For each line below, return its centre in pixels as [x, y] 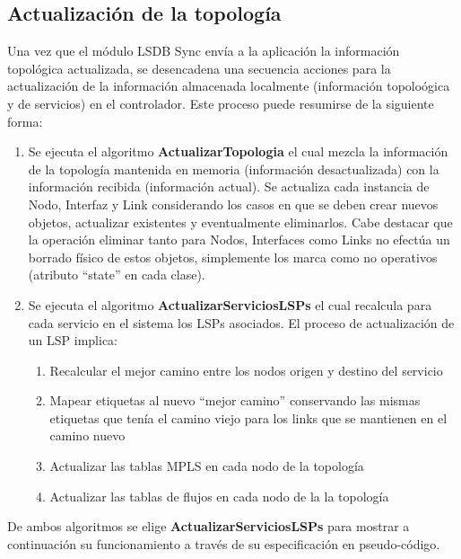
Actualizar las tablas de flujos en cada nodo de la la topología [219, 496]
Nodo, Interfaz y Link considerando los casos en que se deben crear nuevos [233, 204]
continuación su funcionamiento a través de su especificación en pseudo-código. [224, 543]
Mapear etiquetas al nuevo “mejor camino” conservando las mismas [235, 400]
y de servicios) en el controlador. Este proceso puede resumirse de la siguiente [221, 103]
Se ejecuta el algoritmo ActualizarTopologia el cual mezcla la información [238, 151]
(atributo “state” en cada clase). [117, 275]
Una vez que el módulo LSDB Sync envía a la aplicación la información [204, 51]
